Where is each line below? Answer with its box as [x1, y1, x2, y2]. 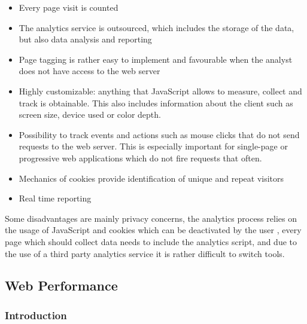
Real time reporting [19, 192, 92, 204]
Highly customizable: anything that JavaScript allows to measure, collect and [19, 84, 302, 97]
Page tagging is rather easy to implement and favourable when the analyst [19, 53, 293, 65]
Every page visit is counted [19, 1, 118, 13]
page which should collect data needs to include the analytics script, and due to [5, 235, 297, 247]
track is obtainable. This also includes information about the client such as [19, 96, 293, 109]
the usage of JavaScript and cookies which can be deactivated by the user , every [5, 224, 302, 236]
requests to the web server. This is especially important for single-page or [19, 140, 288, 152]
